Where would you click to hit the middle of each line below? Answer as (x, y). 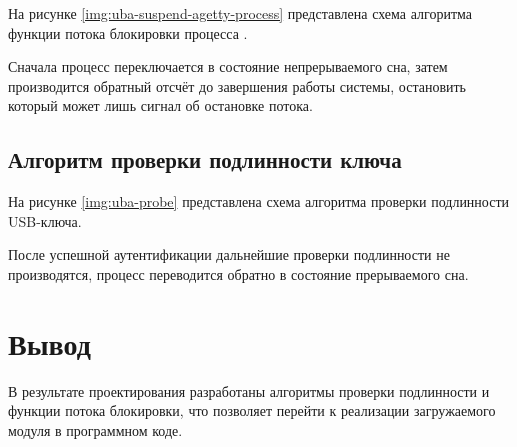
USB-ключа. (45, 220)
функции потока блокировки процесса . (128, 32)
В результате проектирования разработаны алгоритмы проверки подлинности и (249, 390)
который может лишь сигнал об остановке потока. (160, 105)
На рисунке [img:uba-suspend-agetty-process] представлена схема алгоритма (240, 13)
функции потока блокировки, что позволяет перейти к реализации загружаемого (252, 410)
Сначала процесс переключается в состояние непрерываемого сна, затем (228, 66)
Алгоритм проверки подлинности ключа (205, 159)
